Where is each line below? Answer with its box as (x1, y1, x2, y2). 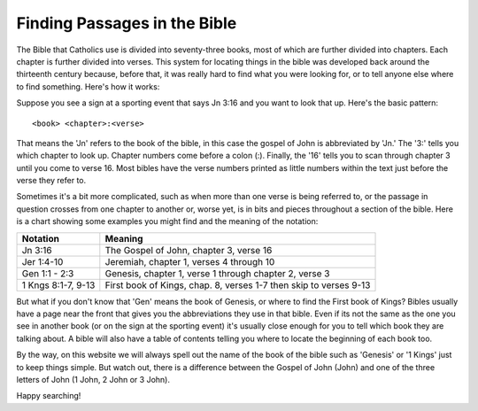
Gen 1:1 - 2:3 (21, 267, 74, 279)
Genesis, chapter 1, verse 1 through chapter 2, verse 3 (104, 267, 330, 279)
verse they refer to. (16, 175, 87, 186)
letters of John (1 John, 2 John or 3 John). (16, 374, 170, 384)
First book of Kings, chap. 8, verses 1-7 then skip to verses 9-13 (104, 279, 371, 291)
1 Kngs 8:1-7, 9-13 (21, 279, 96, 291)
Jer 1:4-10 (21, 255, 64, 268)
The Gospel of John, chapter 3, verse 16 (104, 244, 273, 256)
